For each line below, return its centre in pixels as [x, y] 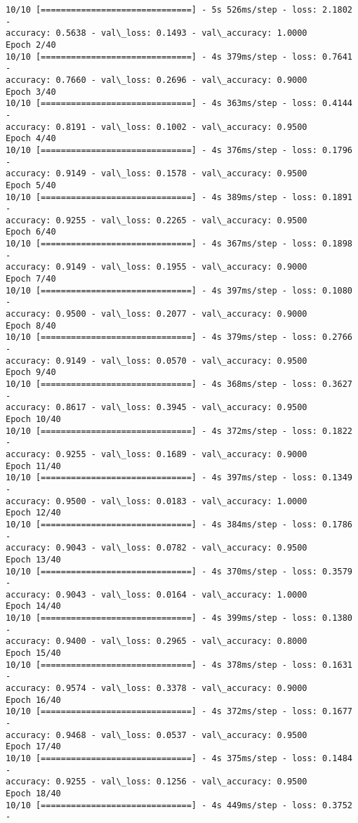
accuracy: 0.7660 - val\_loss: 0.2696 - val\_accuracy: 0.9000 [157, 80]
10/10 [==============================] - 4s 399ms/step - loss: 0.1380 [179, 618]
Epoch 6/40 [31, 232]
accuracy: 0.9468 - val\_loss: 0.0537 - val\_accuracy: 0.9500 [157, 735]
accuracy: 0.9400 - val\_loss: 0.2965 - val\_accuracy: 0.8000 [157, 641]
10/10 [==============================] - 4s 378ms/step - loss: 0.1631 [179, 665]
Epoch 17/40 [33, 747]
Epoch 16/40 [33, 700]
